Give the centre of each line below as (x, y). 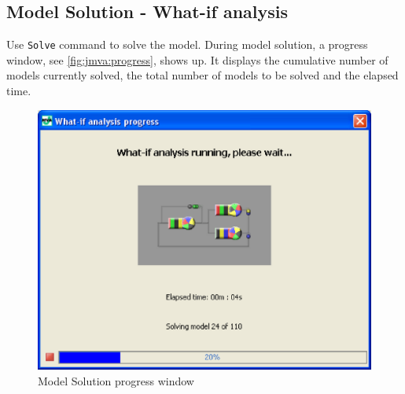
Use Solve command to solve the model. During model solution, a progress (187, 44)
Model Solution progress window (116, 380)
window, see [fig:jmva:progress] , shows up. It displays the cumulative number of (197, 59)
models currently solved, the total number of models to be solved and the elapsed (202, 75)
